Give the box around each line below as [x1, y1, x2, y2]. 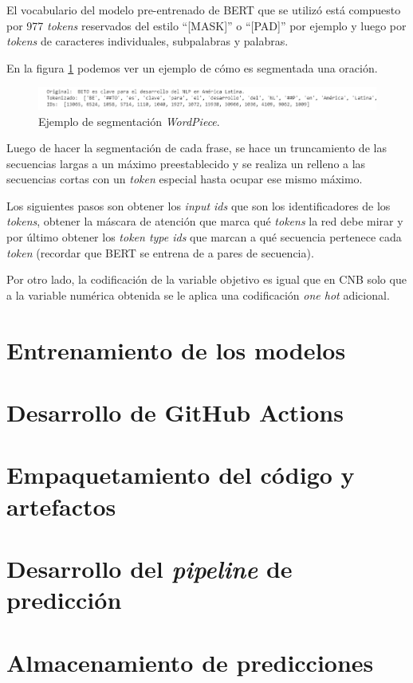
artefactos [6, 489, 116, 522]
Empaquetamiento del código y [6, 458, 355, 491]
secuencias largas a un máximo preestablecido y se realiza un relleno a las [6, 155, 366, 171]
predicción [6, 583, 122, 616]
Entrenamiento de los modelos [6, 333, 346, 366]
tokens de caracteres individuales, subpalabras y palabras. [6, 33, 289, 49]
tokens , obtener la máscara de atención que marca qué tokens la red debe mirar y [6, 213, 403, 230]
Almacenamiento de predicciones [6, 646, 374, 678]
